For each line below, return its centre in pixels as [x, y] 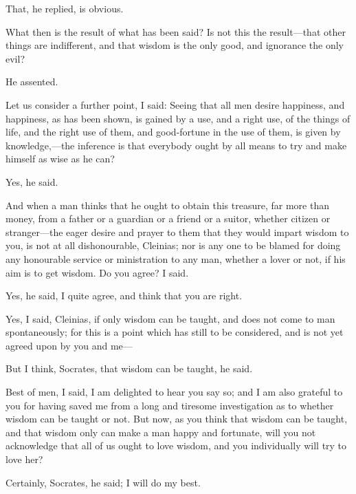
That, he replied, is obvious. [65, 8]
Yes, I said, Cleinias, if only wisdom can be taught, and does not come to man [170, 318]
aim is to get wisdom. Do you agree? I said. [97, 272]
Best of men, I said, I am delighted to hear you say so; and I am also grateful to [174, 392]
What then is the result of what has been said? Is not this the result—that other [176, 31]
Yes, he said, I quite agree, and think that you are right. [124, 296]
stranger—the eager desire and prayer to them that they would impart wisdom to [177, 232]
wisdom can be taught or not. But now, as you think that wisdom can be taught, [177, 419]
